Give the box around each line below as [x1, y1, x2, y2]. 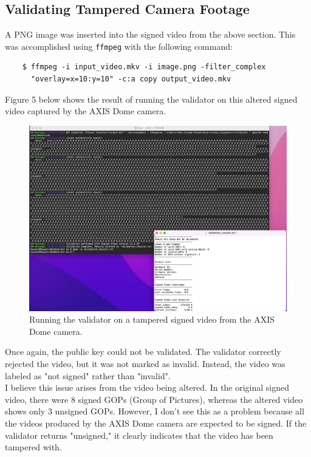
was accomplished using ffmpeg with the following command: [5, 40, 233, 52]
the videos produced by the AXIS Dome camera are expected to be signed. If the [5, 416, 307, 429]
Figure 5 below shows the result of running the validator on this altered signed [5, 92, 298, 105]
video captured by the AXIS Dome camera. [5, 105, 166, 117]
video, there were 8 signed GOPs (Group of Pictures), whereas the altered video [5, 393, 303, 405]
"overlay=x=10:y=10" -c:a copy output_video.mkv [30, 75, 231, 84]
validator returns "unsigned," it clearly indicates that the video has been [5, 428, 273, 441]
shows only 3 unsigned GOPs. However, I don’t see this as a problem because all [5, 405, 304, 417]
